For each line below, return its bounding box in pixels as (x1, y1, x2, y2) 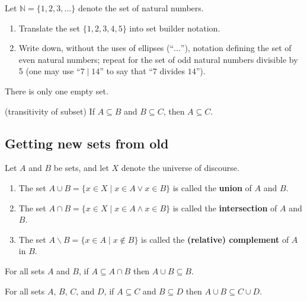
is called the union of (172, 181, 252, 194)
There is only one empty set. (5, 84, 108, 97)
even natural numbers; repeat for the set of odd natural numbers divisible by (18, 53, 298, 65)
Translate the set (18, 21, 81, 34)
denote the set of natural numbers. (78, 2, 204, 14)
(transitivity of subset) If (5, 104, 95, 117)
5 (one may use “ (18, 65, 81, 77)
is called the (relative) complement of (141, 233, 289, 245)
